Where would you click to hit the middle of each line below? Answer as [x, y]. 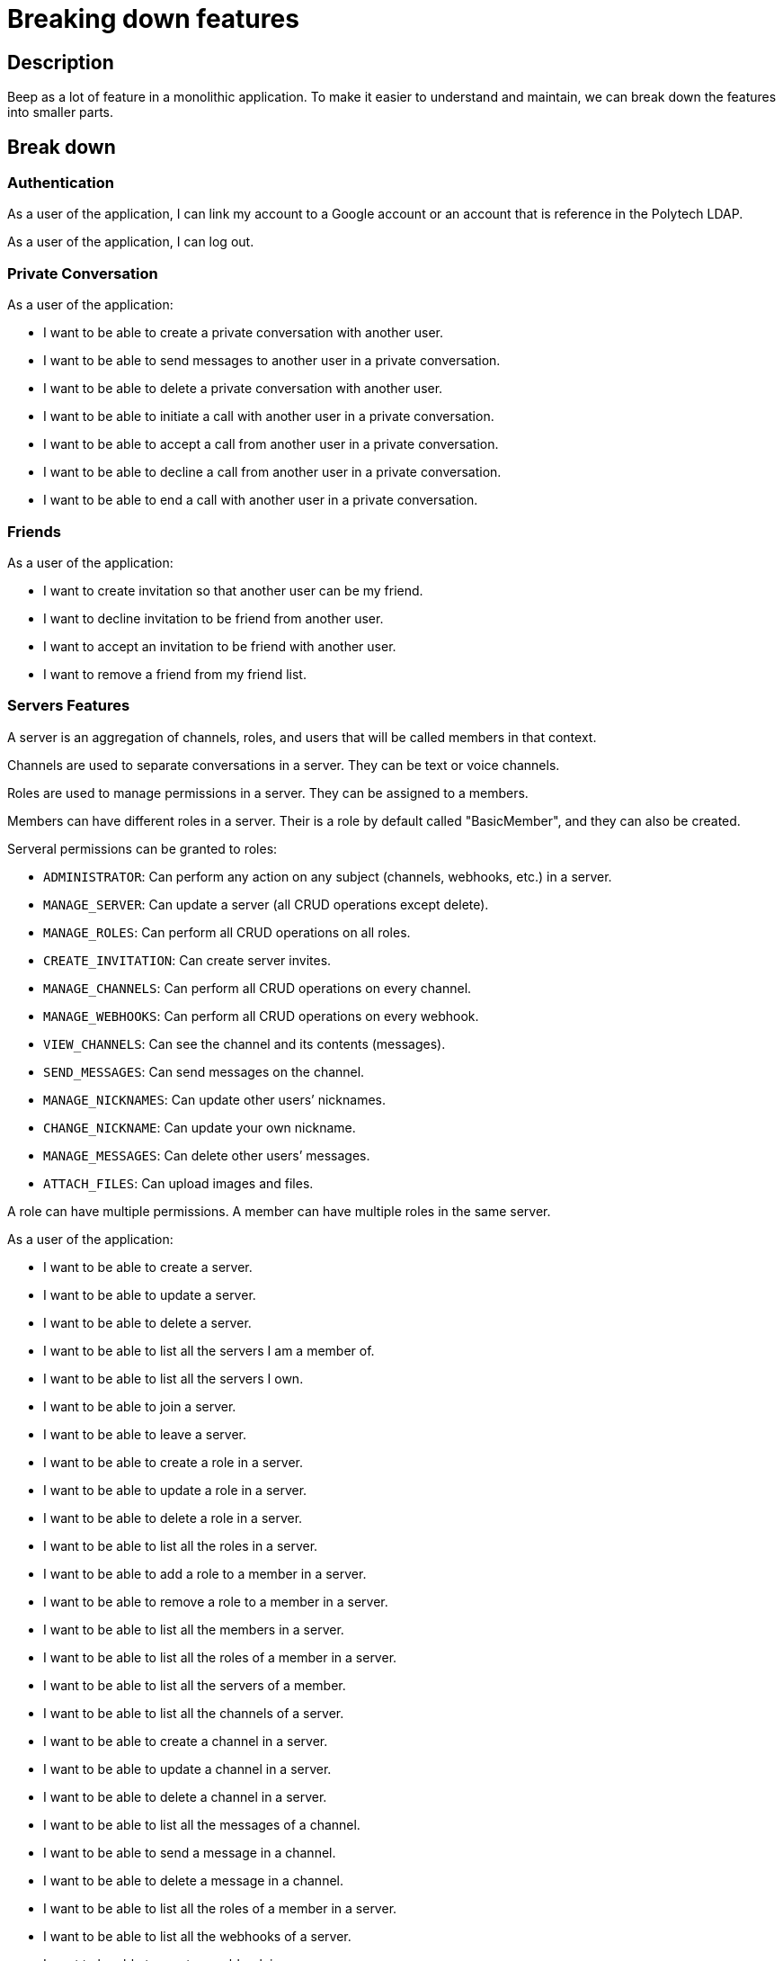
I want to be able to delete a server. [147, 1322]
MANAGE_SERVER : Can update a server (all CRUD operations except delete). [266, 904]
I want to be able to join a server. [140, 1406]
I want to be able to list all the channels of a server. [194, 1713]
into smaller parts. [61, 112]
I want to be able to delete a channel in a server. [185, 1796]
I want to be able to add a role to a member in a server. [205, 1573]
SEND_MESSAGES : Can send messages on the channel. [204, 1071]
